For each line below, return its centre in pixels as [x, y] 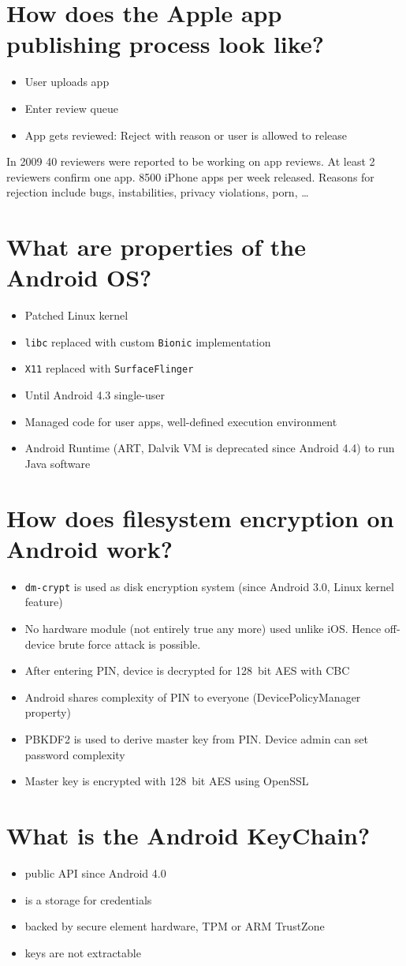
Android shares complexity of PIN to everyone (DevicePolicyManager [193, 696]
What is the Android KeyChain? [188, 835]
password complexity [75, 754]
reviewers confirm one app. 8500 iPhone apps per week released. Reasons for [190, 176]
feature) [44, 602]
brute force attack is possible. [130, 644]
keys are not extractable [83, 952]
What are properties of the [156, 247]
